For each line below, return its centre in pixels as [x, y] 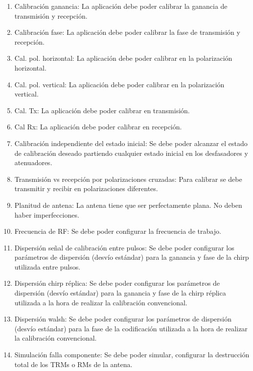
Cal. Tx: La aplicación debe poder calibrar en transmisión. [102, 110]
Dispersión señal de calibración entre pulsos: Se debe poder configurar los [124, 247]
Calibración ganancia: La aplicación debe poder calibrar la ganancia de [121, 6]
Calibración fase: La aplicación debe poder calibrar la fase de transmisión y [127, 32]
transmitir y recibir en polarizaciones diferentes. [86, 188]
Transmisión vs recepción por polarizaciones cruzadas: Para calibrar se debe [128, 179]
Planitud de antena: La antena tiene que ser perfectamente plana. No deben [128, 205]
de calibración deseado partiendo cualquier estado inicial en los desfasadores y [131, 153]
